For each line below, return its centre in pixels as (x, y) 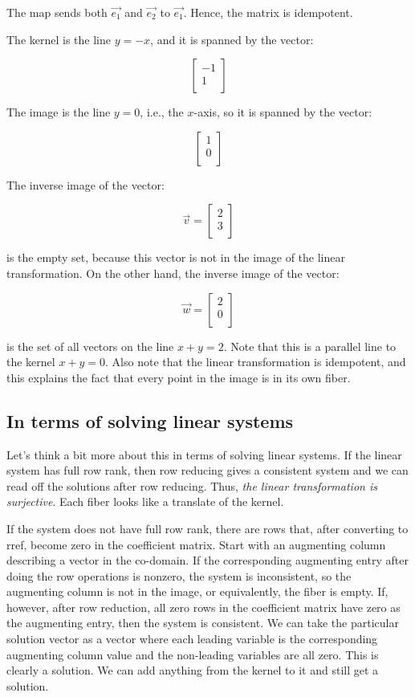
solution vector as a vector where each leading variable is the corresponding (192, 639)
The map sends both (57, 12)
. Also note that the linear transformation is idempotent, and (256, 362)
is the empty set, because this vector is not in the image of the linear (176, 257)
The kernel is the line (59, 39)
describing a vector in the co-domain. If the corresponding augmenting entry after (207, 560)
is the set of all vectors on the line (90, 346)
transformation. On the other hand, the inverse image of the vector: (173, 273)
